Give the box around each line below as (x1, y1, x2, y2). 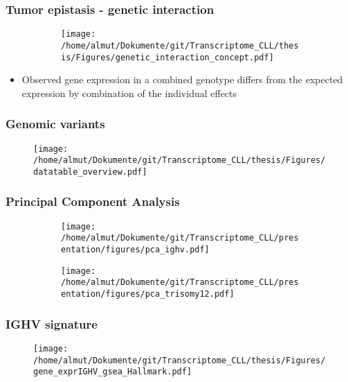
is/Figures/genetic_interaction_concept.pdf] (61, 52, 274, 62)
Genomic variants (6, 115, 105, 132)
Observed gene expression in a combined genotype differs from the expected (21, 72, 343, 87)
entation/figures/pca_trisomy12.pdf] (61, 289, 235, 299)
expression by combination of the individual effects (21, 85, 237, 100)
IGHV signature (6, 315, 98, 332)
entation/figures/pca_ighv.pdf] (61, 245, 210, 255)
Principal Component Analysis (6, 193, 180, 210)
